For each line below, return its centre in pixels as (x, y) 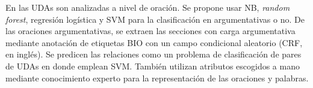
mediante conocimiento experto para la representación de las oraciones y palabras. (157, 78)
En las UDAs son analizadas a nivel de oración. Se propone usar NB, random (148, 7)
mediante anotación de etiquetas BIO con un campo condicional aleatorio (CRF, (154, 42)
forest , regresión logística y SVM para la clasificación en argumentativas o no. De (155, 19)
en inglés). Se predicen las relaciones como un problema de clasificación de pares (153, 54)
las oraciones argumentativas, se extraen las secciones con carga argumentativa (150, 31)
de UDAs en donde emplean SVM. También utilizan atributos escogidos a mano (153, 66)
